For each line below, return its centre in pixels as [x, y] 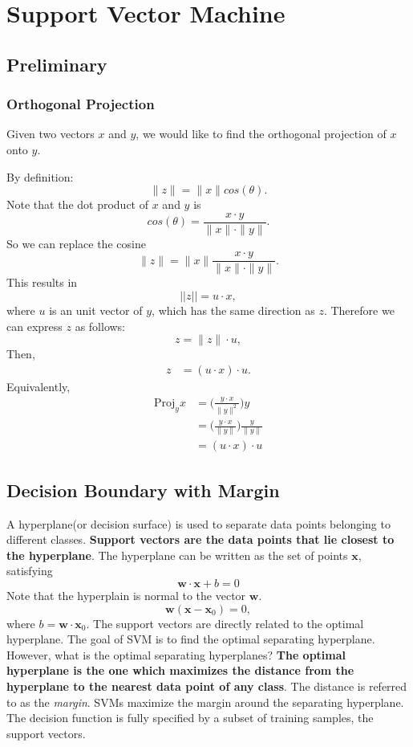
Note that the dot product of [78, 204]
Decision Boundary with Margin [143, 490]
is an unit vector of [96, 310]
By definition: [40, 176]
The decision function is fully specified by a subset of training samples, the [190, 718]
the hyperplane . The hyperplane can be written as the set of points [177, 555]
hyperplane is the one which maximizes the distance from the [180, 670]
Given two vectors [51, 134]
